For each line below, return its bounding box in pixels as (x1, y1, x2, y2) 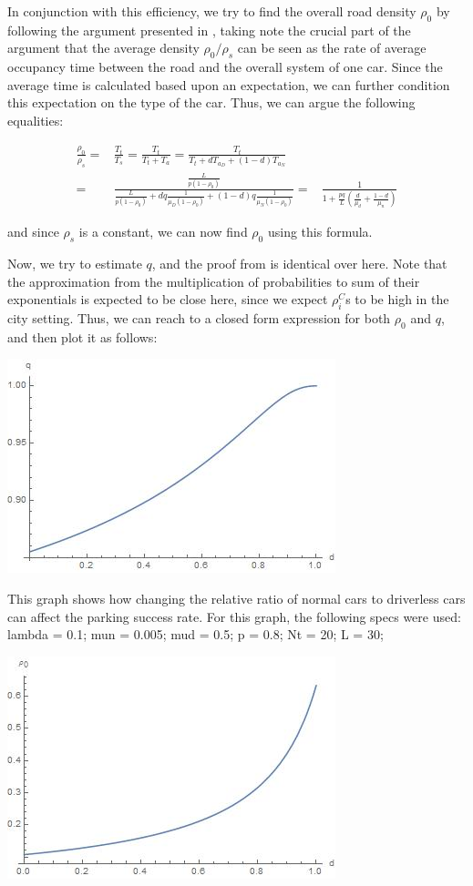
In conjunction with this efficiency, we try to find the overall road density (7, 2, 416, 20)
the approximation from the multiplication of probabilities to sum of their (7, 271, 420, 290)
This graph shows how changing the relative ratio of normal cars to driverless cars (7, 589, 466, 608)
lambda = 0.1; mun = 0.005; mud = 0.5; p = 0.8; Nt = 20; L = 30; (7, 625, 384, 644)
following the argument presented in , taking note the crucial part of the (7, 20, 411, 39)
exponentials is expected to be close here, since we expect (7, 290, 328, 309)
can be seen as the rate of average (237, 38, 427, 57)
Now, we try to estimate (7, 254, 142, 273)
